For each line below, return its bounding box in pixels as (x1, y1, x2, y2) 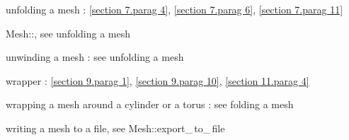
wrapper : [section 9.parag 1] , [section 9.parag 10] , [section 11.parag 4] (6, 73, 309, 88)
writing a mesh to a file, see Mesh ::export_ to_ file (6, 120, 225, 135)
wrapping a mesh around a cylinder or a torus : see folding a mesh (6, 97, 294, 112)
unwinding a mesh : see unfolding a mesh (6, 49, 184, 64)
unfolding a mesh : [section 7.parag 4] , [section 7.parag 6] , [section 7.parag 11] (6, 2, 343, 16)
